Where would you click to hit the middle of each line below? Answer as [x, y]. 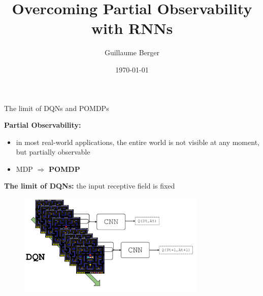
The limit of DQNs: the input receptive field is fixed [90, 186]
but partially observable [53, 152]
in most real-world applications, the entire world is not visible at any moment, [138, 142]
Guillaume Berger [132, 52]
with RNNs [132, 28]
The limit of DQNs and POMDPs [57, 108]
